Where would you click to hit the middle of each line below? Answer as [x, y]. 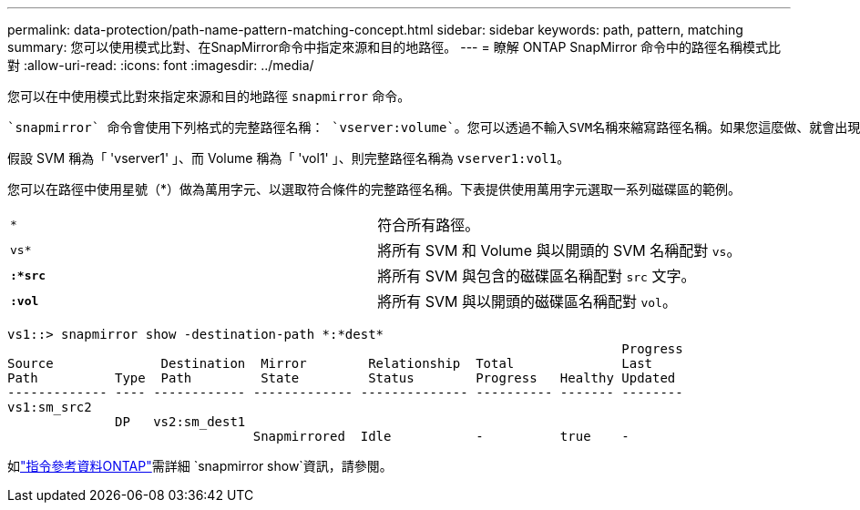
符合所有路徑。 [429, 225]
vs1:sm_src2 [50, 407]
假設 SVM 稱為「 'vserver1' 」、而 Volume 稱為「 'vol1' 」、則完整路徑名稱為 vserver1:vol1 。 [289, 158]
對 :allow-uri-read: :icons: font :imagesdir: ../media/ [161, 65]
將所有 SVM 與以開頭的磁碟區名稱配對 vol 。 [527, 301]
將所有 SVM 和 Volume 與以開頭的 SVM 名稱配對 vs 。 [559, 250]
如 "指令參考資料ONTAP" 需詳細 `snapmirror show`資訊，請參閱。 [200, 466]
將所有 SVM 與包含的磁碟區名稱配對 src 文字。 [537, 276]
